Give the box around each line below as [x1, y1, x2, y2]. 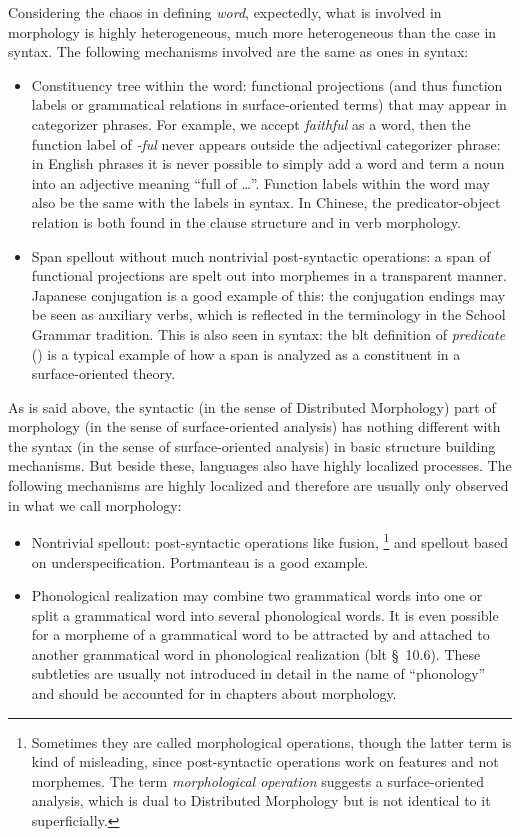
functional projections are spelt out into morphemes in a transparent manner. [31, 265, 507, 286]
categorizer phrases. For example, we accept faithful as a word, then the [31, 113, 471, 134]
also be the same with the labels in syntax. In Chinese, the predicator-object [31, 192, 501, 213]
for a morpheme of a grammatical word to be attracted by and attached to [31, 624, 490, 645]
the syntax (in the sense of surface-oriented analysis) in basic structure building [8, 435, 496, 456]
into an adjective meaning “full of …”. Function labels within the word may [31, 172, 490, 193]
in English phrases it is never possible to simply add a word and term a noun [31, 153, 505, 174]
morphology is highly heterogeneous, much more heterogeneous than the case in [8, 21, 497, 42]
